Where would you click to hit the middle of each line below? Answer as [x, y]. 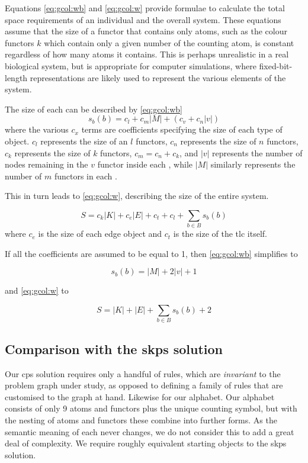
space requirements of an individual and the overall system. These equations [143, 19]
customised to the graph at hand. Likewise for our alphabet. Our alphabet [140, 396]
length [16, 77]
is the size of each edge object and [100, 234]
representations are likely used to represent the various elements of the [158, 77]
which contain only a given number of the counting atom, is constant [169, 42]
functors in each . [86, 176]
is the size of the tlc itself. [220, 234]
